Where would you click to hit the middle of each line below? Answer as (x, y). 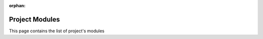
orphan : (17, 6)
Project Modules (35, 19)
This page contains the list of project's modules (57, 31)
